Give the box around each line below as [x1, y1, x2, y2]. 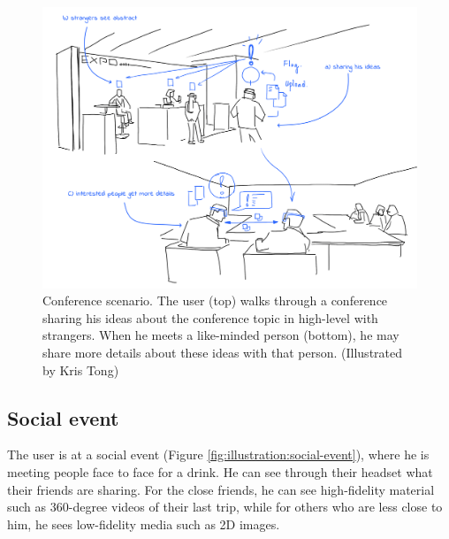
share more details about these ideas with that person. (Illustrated [42, 343, 403, 361]
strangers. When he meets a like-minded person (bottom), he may [42, 326, 400, 344]
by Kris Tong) [42, 360, 119, 379]
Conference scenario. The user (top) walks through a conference [42, 291, 388, 310]
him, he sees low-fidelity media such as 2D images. [7, 514, 280, 533]
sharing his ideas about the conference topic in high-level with [42, 308, 378, 327]
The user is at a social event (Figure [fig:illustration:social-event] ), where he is [7, 445, 430, 464]
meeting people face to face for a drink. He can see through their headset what [7, 462, 433, 481]
